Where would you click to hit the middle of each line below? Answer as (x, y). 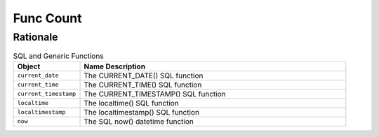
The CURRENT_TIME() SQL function (143, 85)
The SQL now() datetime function (139, 121)
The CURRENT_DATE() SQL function (144, 75)
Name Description (115, 66)
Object (29, 66)
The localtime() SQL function (131, 103)
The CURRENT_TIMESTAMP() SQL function (155, 94)
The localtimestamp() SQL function (142, 112)
